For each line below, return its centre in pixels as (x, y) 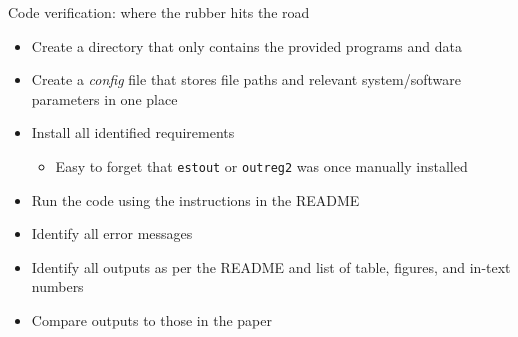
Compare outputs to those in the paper (151, 320)
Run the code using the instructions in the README (195, 199)
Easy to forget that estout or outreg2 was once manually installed (261, 165)
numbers (57, 286)
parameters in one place (104, 98)
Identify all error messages (112, 233)
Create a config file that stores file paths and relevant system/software (246, 79)
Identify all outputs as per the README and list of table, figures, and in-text (271, 266)
